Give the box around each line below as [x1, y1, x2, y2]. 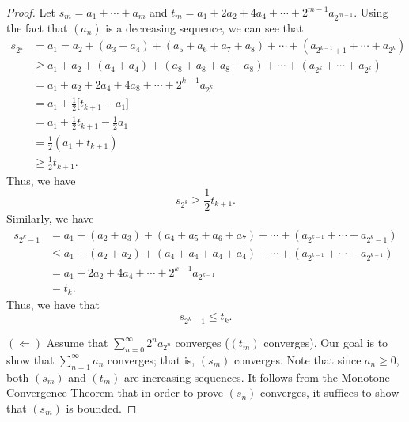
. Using [354, 4, 388, 20]
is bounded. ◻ [66, 399, 137, 416]
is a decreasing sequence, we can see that [105, 19, 304, 36]
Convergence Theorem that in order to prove [6, 384, 223, 401]
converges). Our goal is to [263, 334, 388, 351]
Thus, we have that [6, 296, 100, 312]
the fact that [6, 19, 68, 36]
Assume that [46, 334, 108, 351]
